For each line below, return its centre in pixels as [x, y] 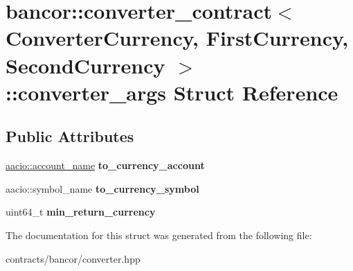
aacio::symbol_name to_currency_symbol [102, 188]
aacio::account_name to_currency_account [105, 165]
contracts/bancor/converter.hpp [73, 258]
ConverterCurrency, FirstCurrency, [177, 38]
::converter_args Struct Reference [172, 92]
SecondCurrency [85, 65]
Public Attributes [70, 136]
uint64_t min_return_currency [81, 212]
